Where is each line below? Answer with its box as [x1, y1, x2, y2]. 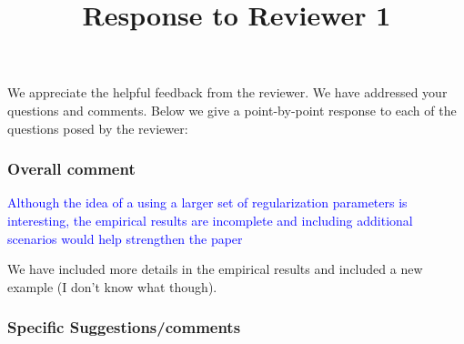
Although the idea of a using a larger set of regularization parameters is [7, 193, 408, 212]
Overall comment [7, 157, 136, 180]
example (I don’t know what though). [7, 277, 217, 296]
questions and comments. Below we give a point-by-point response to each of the [7, 100, 457, 119]
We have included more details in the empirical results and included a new [7, 259, 423, 278]
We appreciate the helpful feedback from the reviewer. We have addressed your [7, 83, 448, 102]
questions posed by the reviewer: [7, 118, 188, 137]
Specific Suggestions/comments [7, 316, 241, 339]
